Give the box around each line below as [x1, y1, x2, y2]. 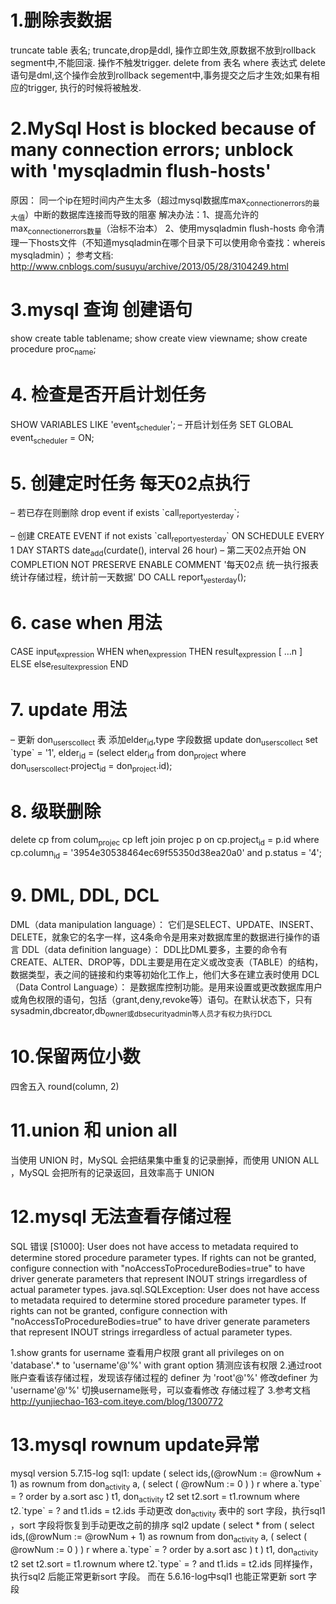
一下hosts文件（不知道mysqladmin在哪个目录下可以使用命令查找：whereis [18, 237, 326, 249]
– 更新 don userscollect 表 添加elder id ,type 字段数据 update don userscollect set [10, 734, 318, 748]
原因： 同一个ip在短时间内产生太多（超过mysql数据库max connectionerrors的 [10, 194, 313, 208]
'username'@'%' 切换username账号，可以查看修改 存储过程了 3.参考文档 [10, 1384, 311, 1396]
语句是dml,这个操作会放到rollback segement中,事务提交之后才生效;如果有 [10, 69, 312, 81]
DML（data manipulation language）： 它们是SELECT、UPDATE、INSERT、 [10, 918, 320, 930]
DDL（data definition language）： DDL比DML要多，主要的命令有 [21, 943, 288, 955]
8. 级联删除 [10, 800, 102, 823]
